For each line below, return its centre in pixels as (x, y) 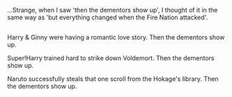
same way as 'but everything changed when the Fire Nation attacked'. (108, 17)
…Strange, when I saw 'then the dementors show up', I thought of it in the (113, 10)
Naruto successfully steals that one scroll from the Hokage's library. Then (113, 79)
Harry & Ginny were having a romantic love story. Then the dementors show (116, 37)
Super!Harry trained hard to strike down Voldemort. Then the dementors (111, 58)
